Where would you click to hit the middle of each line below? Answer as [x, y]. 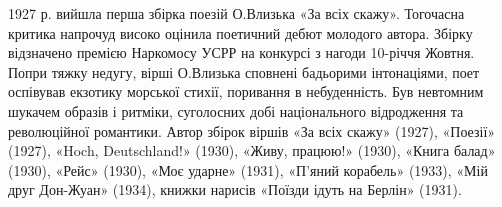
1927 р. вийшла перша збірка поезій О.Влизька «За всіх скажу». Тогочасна [236, 13]
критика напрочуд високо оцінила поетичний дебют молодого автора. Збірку [240, 32]
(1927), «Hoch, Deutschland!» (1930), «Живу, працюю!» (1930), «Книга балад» [252, 150]
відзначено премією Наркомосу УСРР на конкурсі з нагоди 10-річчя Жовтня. [241, 52]
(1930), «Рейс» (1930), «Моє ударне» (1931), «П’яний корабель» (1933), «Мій [248, 169]
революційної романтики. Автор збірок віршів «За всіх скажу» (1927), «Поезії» [252, 130]
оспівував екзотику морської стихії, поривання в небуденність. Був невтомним [246, 91]
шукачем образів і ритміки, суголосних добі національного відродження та [236, 110]
